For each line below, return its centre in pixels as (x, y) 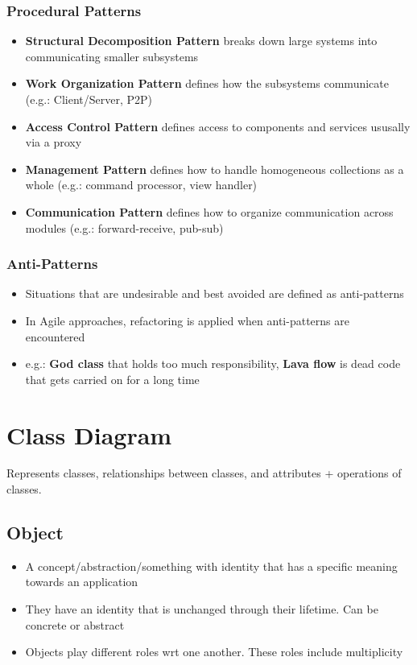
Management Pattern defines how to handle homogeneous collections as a (215, 169)
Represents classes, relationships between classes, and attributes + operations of (204, 473)
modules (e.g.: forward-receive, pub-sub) (124, 227)
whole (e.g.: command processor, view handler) (141, 185)
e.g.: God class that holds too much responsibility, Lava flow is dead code (213, 363)
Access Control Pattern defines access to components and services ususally (218, 126)
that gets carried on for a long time (112, 379)
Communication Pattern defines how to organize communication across (209, 211)
